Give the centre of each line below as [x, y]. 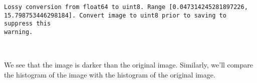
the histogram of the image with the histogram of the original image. [110, 74]
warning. [19, 32]
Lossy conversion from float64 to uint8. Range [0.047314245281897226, [126, 7]
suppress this [28, 24]
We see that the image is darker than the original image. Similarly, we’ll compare [128, 65]
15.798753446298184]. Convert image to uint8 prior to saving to [115, 15]
